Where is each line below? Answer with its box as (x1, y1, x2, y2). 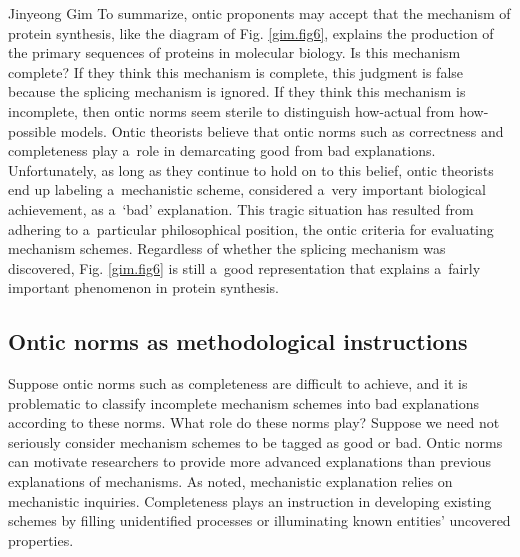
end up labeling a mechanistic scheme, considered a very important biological (8, 179, 486, 200)
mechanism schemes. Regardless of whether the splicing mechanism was (8, 238, 446, 259)
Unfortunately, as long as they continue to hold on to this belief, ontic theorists (8, 159, 494, 180)
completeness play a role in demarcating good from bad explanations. (8, 140, 436, 161)
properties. (8, 529, 74, 550)
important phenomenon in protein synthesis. (8, 277, 280, 298)
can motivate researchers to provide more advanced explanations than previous (8, 451, 492, 472)
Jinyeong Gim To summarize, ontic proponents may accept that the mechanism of (8, 3, 511, 23)
